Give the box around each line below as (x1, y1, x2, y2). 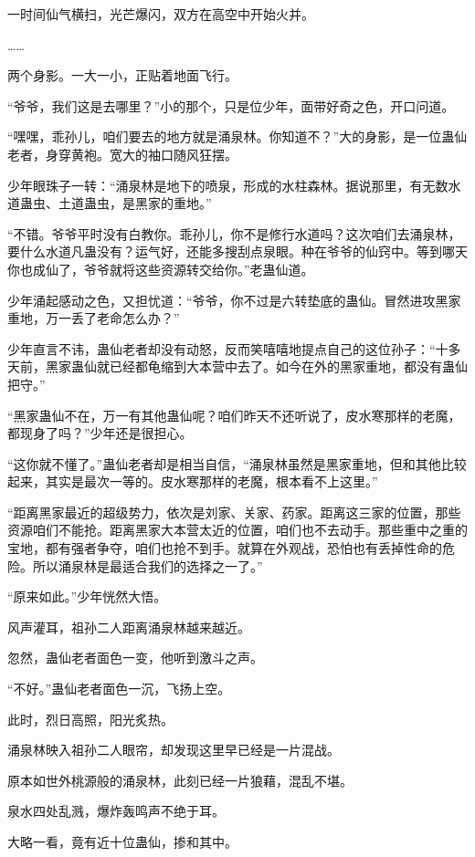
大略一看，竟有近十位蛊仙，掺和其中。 (7, 832, 237, 851)
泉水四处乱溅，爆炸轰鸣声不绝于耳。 (7, 801, 225, 820)
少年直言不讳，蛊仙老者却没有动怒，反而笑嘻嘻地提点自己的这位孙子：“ (7, 339, 436, 358)
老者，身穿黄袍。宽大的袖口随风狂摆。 (7, 144, 237, 163)
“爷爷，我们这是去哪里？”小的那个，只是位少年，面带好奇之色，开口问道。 (7, 96, 455, 115)
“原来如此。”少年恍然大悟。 (7, 587, 167, 606)
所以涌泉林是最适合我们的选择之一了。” (32, 556, 263, 575)
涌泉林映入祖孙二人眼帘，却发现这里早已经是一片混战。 (7, 740, 340, 759)
